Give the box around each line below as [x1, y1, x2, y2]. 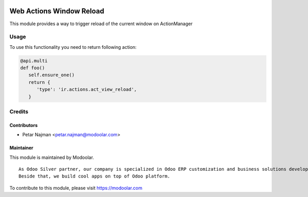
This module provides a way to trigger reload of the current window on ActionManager [9, 21, 193, 27]
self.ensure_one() [28, 72, 75, 78]
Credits [9, 108, 28, 115]
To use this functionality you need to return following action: [9, 44, 137, 50]
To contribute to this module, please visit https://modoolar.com [9, 185, 143, 191]
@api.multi [20, 58, 48, 64]
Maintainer [9, 145, 33, 151]
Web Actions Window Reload [9, 7, 105, 15]
